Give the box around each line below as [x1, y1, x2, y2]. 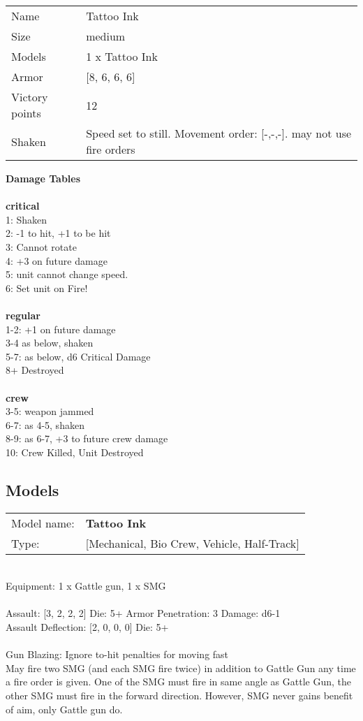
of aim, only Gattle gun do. [6, 701, 123, 716]
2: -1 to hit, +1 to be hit [6, 226, 111, 240]
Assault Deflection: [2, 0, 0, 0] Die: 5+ [6, 620, 169, 634]
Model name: [11, 514, 75, 531]
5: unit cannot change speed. [6, 267, 128, 282]
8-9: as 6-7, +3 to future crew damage [6, 431, 168, 446]
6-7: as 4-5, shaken [6, 417, 84, 432]
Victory [11, 89, 48, 105]
